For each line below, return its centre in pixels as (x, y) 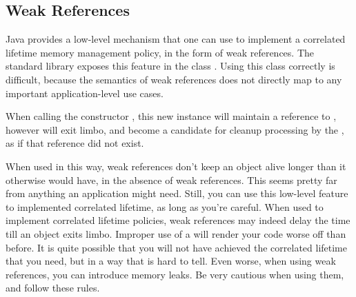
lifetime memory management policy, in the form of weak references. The (160, 52)
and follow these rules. (53, 288)
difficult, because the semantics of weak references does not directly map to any (174, 79)
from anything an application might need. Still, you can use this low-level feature (177, 193)
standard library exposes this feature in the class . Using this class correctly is (170, 66)
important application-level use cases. (85, 93)
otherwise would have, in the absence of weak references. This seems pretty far (171, 180)
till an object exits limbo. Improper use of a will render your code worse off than (176, 233)
